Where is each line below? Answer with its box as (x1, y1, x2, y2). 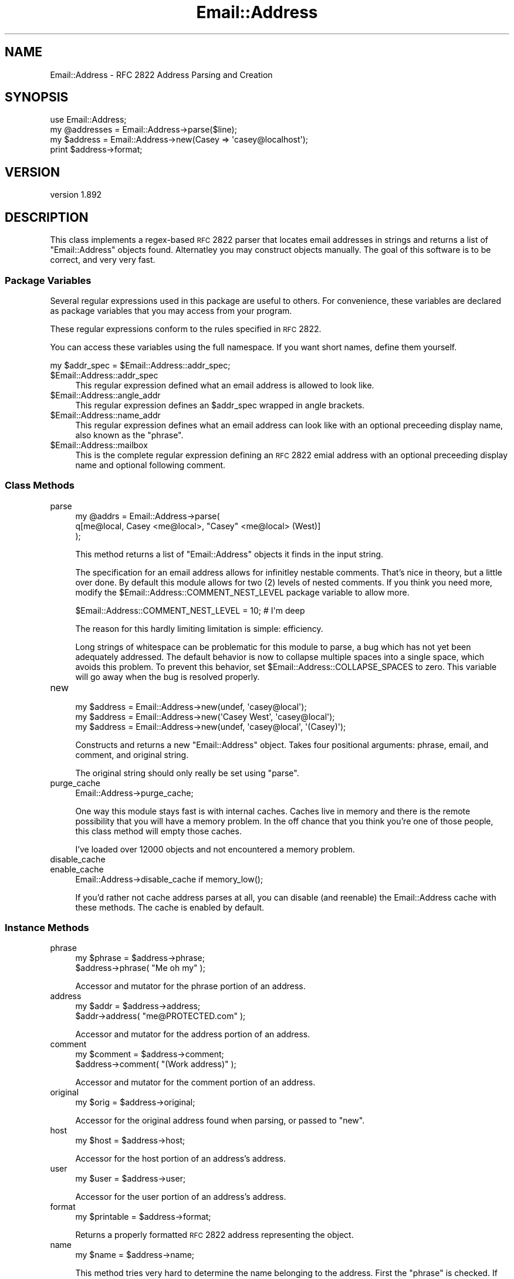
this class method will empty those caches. (75, 825, 242, 836)
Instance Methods (5, 922, 89, 933)
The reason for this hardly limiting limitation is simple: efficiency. (75, 623, 323, 634)
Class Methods (5, 479, 75, 492)
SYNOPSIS (5, 90, 69, 105)
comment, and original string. (75, 749, 189, 760)
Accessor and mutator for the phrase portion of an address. (75, 981, 306, 992)
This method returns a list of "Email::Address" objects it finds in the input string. (75, 549, 384, 559)
